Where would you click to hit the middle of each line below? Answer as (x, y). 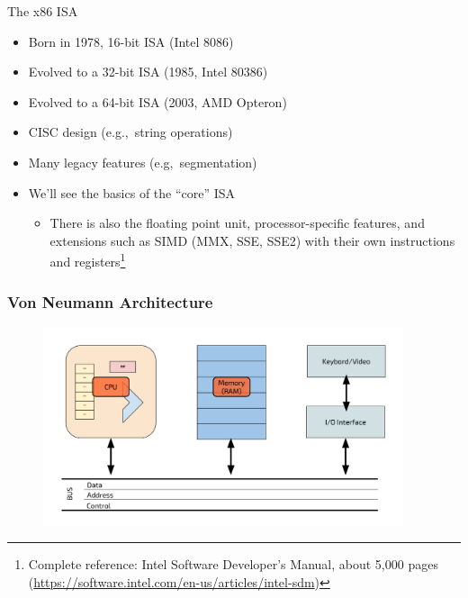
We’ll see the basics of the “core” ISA (132, 192)
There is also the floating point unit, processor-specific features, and (237, 223)
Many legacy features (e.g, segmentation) (143, 162)
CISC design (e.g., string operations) (130, 132)
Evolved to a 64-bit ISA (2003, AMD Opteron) (157, 101)
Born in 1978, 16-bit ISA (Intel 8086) (131, 41)
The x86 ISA (43, 11)
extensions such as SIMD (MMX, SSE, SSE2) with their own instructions (252, 240)
